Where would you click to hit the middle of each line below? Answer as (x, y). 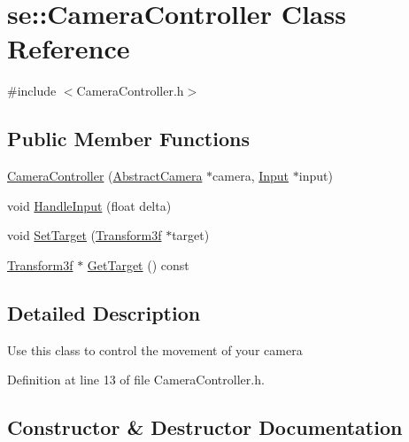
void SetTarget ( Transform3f (85, 235)
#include (32, 91)
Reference (69, 48)
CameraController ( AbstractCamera (105, 176)
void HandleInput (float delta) (89, 205)
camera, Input (251, 176)
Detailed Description (104, 312)
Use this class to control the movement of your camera (155, 349)
